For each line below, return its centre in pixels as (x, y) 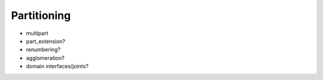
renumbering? (43, 50)
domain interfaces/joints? (57, 66)
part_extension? (46, 41)
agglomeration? (45, 58)
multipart (37, 33)
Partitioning (41, 15)
